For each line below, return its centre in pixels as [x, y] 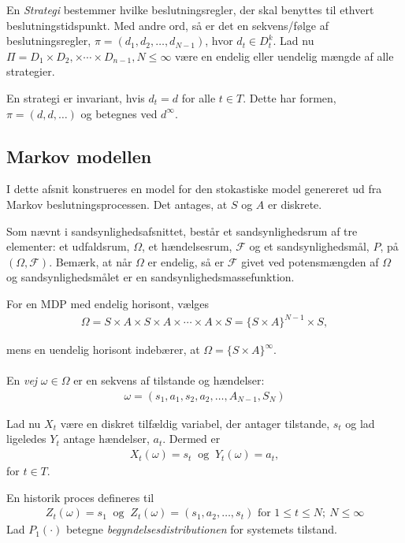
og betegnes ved [119, 113]
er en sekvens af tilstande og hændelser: [169, 380]
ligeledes [26, 439]
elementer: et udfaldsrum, [68, 246]
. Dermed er [191, 439]
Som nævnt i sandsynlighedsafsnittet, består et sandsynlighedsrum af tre [182, 231]
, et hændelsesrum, [187, 246]
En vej [22, 380]
